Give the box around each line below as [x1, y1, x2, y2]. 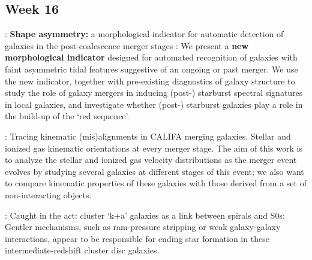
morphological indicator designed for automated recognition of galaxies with [5, 51, 298, 64]
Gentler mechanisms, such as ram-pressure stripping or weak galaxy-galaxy [5, 220, 281, 233]
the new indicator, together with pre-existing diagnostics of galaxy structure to [5, 74, 295, 87]
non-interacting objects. [5, 188, 92, 201]
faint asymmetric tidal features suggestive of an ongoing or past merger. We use [5, 62, 298, 75]
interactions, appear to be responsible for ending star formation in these [5, 232, 269, 244]
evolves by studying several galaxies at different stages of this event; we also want [5, 165, 304, 177]
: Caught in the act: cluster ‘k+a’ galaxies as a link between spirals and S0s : [5, 208, 285, 221]
